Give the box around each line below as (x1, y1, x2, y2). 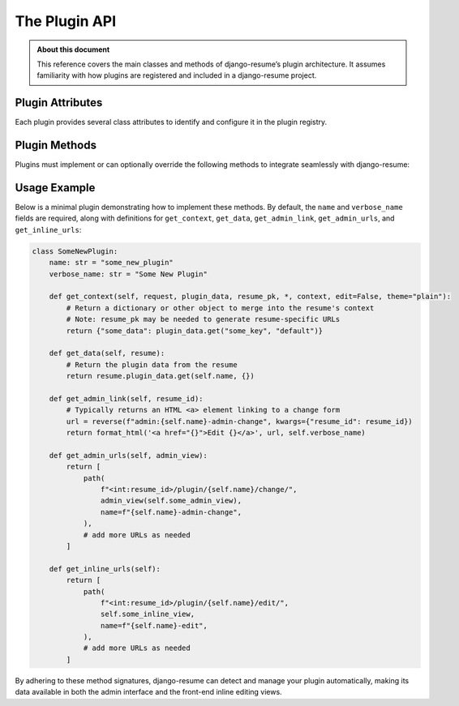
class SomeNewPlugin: (32, 246, 118, 255)
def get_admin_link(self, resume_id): (49, 394, 204, 403)
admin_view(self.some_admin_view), (100, 496, 242, 506)
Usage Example (15, 181, 96, 195)
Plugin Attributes (15, 96, 103, 109)
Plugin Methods (15, 139, 97, 152)
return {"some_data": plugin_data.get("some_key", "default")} (66, 326, 324, 336)
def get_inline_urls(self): (49, 564, 161, 573)
